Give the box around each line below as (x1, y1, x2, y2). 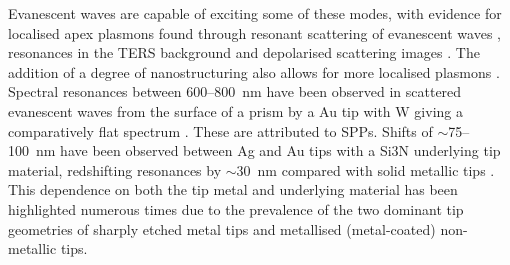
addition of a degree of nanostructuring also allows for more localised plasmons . (8, 61, 500, 82)
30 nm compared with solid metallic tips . (236, 159, 495, 180)
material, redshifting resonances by (8, 159, 222, 180)
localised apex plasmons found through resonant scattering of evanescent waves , (8, 22, 501, 43)
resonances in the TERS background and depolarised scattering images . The (8, 42, 480, 63)
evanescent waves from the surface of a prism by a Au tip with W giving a (8, 100, 463, 121)
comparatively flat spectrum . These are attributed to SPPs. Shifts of (8, 120, 433, 141)
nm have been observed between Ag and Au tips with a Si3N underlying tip (35, 140, 501, 161)
